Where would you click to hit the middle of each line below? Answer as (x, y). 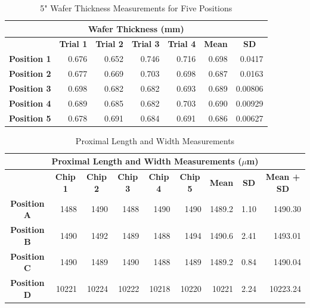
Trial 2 (109, 44)
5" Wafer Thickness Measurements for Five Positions (136, 8)
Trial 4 (182, 44)
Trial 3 (145, 44)
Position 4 (30, 103)
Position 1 (30, 59)
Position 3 (30, 88)
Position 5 (30, 118)
